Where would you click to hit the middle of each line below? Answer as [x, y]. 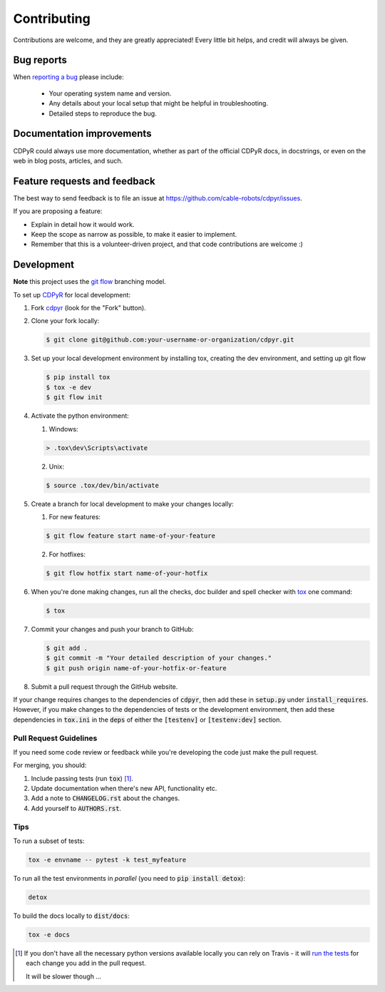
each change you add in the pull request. [86, 963]
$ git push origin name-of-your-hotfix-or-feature [137, 668]
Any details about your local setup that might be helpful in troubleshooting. [159, 103]
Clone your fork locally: [65, 321]
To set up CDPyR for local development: [72, 295]
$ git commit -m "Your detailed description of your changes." [159, 658]
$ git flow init [75, 397]
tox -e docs [49, 935]
